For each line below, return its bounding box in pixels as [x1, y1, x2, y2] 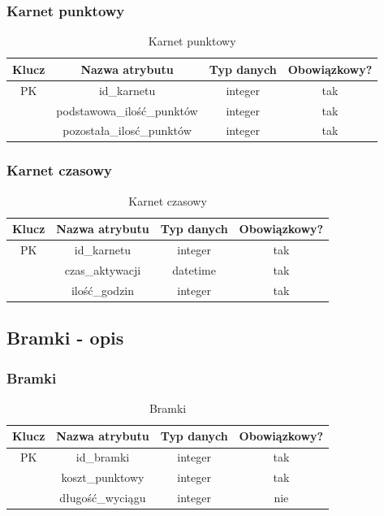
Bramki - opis [6, 325, 124, 350]
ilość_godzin [71, 281, 135, 298]
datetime [172, 261, 216, 278]
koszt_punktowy [61, 469, 145, 486]
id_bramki [76, 449, 130, 466]
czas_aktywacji [64, 261, 141, 278]
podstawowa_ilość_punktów [56, 102, 198, 119]
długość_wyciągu [59, 489, 146, 505]
